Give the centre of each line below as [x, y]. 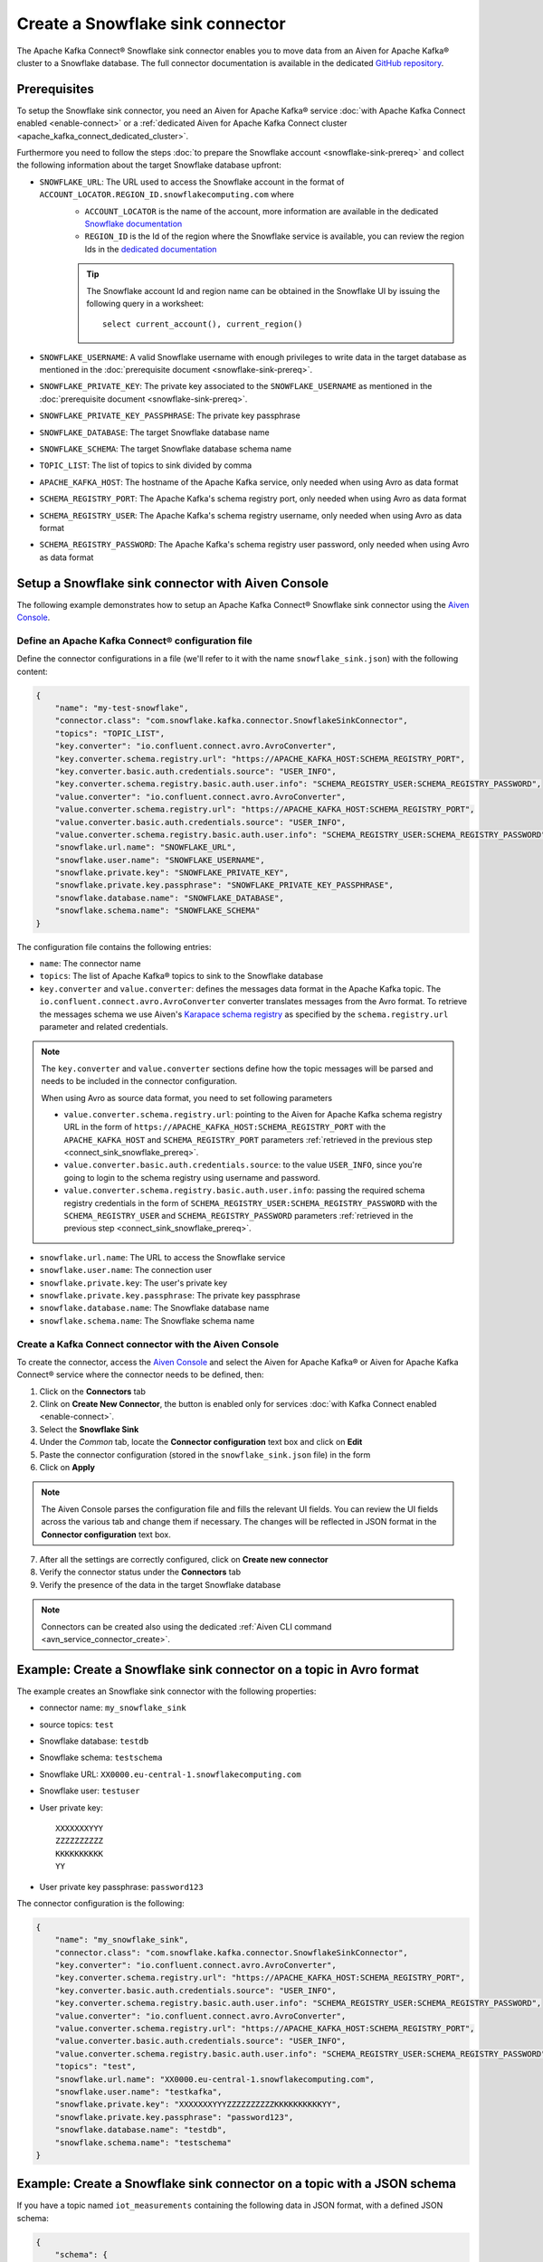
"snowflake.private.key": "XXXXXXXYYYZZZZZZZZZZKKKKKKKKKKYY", [198, 2105]
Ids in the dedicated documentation [151, 249]
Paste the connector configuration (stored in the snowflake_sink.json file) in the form [205, 1454]
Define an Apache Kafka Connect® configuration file [134, 641]
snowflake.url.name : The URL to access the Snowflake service [162, 1257]
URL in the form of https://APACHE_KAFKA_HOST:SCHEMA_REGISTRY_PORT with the [225, 1127]
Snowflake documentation [133, 223]
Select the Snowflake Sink [89, 1429]
